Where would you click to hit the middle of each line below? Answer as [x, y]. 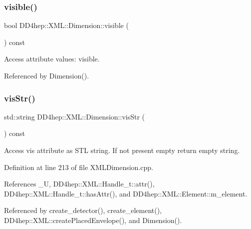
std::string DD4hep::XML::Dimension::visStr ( [75, 116]
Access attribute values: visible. [52, 59]
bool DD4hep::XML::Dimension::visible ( [66, 25]
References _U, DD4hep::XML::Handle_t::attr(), [79, 184]
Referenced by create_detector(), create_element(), [83, 210]
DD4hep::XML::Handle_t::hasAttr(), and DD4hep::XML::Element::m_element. [126, 193]
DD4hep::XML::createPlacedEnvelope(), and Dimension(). [93, 220]
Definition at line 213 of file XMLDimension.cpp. [79, 167]
